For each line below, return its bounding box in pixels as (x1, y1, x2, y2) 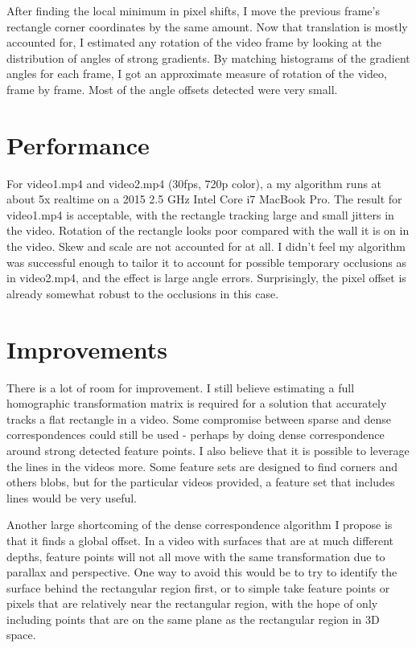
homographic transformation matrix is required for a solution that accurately (6, 395, 387, 412)
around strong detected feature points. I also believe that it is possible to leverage (6, 441, 410, 458)
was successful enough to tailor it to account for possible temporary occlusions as (6, 253, 407, 270)
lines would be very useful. (6, 489, 137, 506)
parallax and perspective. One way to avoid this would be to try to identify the (6, 564, 397, 580)
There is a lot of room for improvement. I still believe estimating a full (6, 379, 355, 396)
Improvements (6, 332, 168, 365)
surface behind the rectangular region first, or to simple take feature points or (6, 579, 390, 596)
